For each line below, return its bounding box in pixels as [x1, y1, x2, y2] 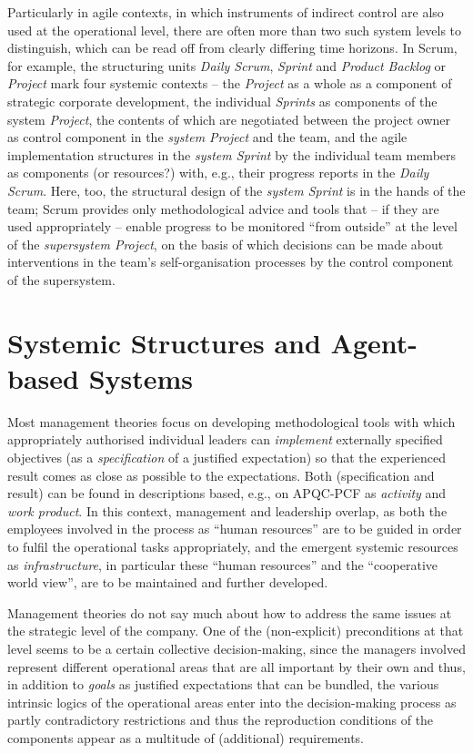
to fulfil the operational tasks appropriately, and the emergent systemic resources [7, 536, 458, 555]
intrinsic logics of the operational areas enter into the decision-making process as [7, 692, 457, 711]
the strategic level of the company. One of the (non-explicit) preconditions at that [7, 621, 464, 640]
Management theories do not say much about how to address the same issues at [7, 603, 452, 622]
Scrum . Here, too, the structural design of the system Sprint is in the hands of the [7, 180, 466, 199]
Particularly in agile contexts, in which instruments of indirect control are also [7, 3, 444, 21]
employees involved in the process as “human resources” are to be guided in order [7, 519, 462, 538]
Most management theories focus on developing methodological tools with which [7, 412, 456, 431]
